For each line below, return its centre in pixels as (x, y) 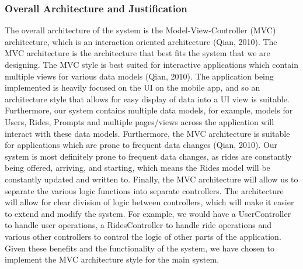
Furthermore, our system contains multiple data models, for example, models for (149, 110)
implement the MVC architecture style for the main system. (112, 259)
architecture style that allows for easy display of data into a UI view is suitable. (147, 99)
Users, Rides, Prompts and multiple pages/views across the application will (140, 121)
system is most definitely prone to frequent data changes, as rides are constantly (148, 156)
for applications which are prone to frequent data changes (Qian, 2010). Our (141, 145)
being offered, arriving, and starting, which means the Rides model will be (137, 168)
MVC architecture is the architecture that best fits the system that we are (137, 53)
